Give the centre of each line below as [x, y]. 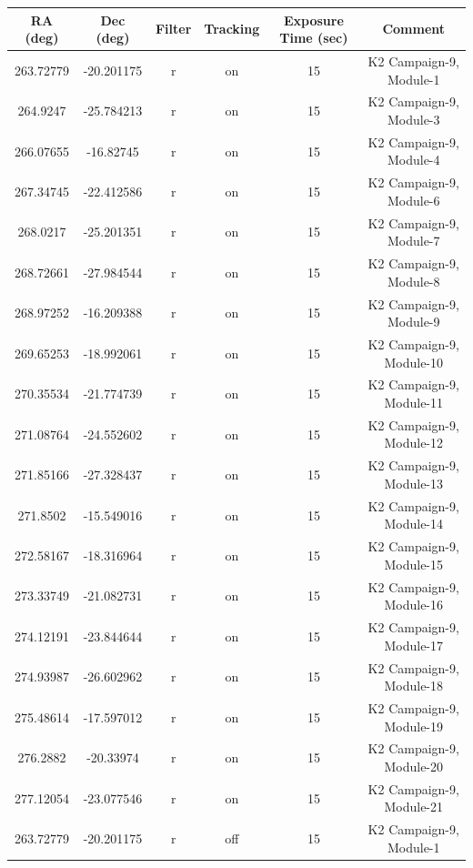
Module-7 [413, 241]
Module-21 [414, 807]
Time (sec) [314, 38]
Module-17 [414, 645]
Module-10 [414, 362]
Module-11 [414, 403]
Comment [414, 29]
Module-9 [413, 322]
